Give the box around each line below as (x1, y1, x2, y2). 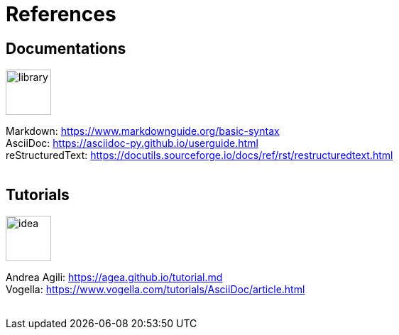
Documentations (6, 39, 126, 57)
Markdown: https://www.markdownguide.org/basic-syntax (6, 125, 280, 138)
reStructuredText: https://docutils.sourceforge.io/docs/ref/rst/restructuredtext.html (6, 149, 393, 162)
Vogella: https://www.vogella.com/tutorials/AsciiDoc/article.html (6, 283, 305, 296)
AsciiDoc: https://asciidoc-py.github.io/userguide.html (6, 137, 258, 150)
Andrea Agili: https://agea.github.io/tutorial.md (6, 271, 223, 284)
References (6, 2, 116, 26)
